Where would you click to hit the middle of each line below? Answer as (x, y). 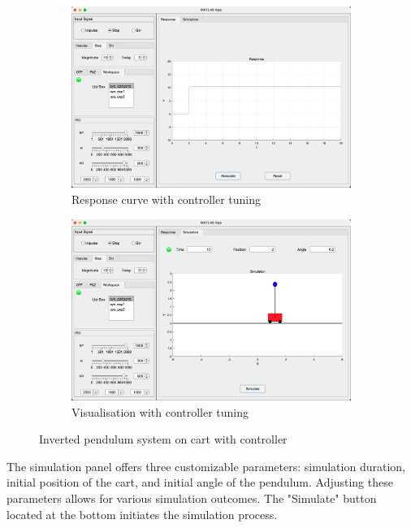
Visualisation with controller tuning (160, 411)
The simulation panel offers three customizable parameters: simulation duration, (206, 466)
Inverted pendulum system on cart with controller (163, 439)
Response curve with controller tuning (167, 199)
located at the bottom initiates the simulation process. (142, 514)
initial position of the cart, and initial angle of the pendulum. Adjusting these (200, 482)
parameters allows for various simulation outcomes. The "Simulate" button (192, 498)
